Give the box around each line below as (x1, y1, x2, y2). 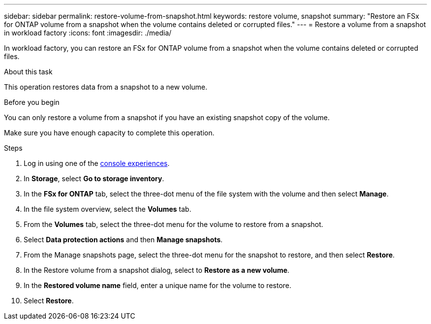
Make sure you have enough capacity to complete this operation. (4, 129, 215, 137)
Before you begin (4, 98, 60, 106)
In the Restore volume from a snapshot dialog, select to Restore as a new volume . (24, 266, 290, 274)
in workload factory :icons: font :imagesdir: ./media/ (4, 29, 172, 37)
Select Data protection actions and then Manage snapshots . (24, 235, 223, 244)
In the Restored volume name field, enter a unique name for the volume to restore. (24, 281, 292, 290)
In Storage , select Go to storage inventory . (24, 174, 164, 183)
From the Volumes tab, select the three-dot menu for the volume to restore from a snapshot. (24, 220, 323, 228)
